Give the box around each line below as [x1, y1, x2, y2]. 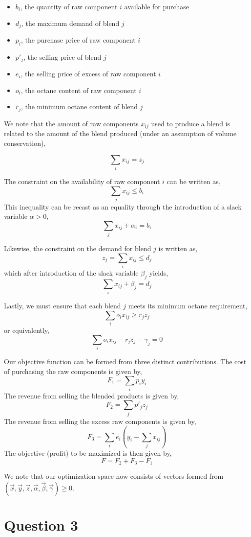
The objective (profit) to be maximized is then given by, [4, 447, 172, 458]
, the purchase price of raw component [21, 35, 136, 45]
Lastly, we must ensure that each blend [4, 301, 121, 311]
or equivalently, [4, 325, 50, 335]
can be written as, [167, 176, 221, 186]
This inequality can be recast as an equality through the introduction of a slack [4, 201, 242, 211]
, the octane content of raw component [21, 85, 137, 95]
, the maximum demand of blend [21, 18, 120, 28]
